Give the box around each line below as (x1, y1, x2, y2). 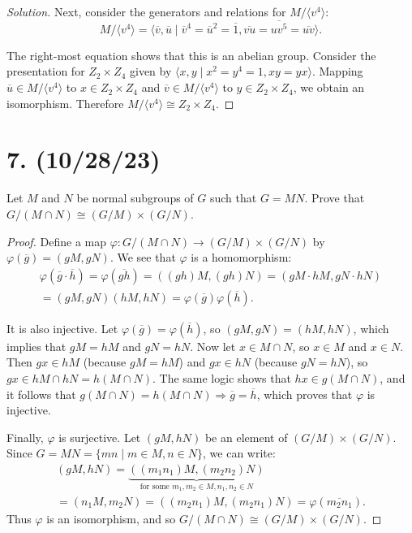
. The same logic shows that (152, 370, 291, 387)
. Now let (190, 337, 236, 354)
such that (209, 189, 257, 206)
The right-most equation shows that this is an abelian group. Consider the (6, 46, 376, 63)
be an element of (204, 428, 288, 445)
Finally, (6, 428, 44, 445)
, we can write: (203, 444, 276, 461)
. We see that (109, 249, 176, 266)
